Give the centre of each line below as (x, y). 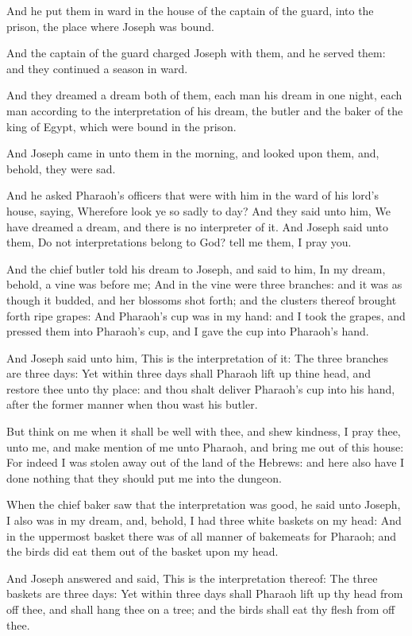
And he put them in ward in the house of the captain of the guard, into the (190, 10)
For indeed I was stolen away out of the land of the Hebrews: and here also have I (206, 462)
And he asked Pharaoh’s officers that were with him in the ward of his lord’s (193, 195)
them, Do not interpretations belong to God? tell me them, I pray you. (179, 242)
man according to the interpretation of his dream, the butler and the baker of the (205, 110)
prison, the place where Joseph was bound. (110, 26)
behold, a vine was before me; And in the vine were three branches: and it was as (204, 284)
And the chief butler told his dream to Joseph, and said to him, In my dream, (196, 268)
